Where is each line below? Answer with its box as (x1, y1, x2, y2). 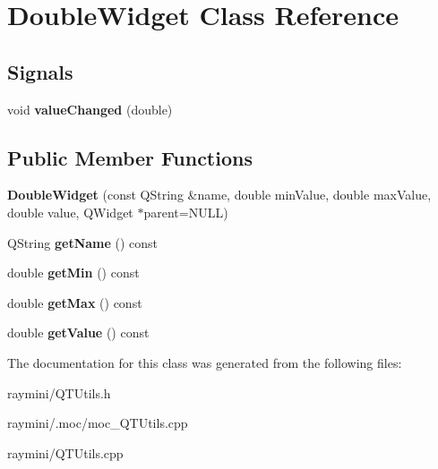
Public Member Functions (7, 143, 253, 171)
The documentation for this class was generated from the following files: (7, 353, 402, 371)
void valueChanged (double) (7, 99, 173, 118)
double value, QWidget (7, 202, 133, 221)
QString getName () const (7, 233, 159, 252)
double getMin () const (7, 263, 140, 282)
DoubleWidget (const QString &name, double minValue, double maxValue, (7, 185, 432, 204)
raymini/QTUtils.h (7, 383, 111, 402)
